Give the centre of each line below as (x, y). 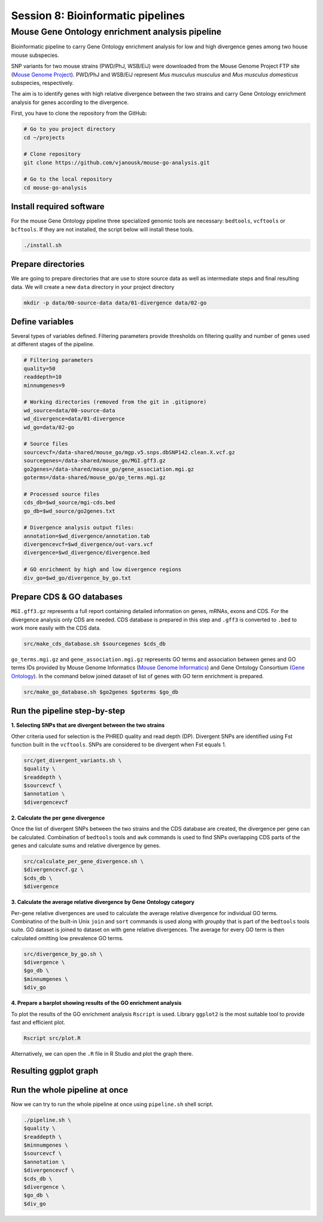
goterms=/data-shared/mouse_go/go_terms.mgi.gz (95, 477)
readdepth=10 (43, 377)
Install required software (58, 207)
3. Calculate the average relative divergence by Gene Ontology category (103, 902)
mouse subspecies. (35, 55)
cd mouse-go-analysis (55, 188)
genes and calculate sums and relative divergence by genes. (86, 846)
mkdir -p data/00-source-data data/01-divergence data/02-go (115, 303)
